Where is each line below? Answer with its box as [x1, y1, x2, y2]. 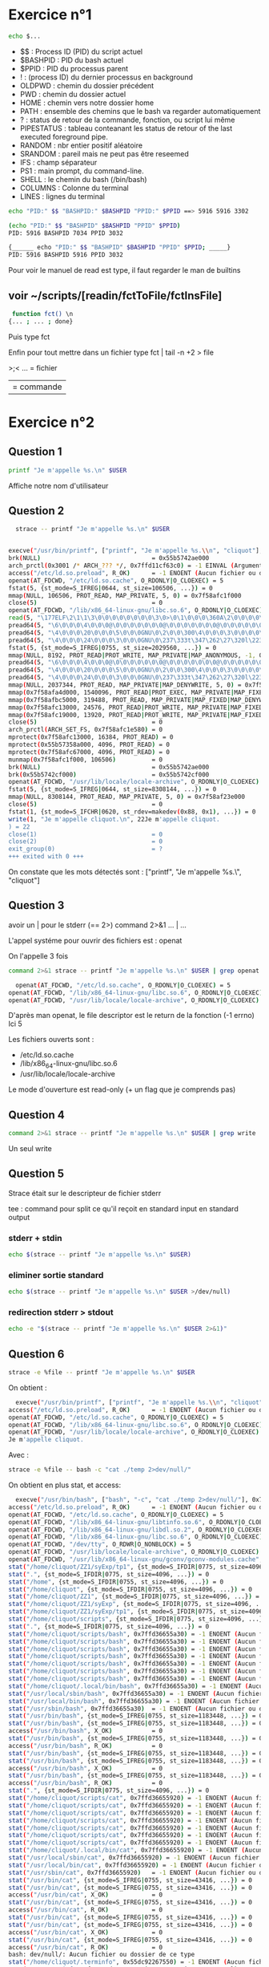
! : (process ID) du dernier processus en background [19, 72, 194, 82]
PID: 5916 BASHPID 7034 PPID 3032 [8, 229, 124, 237]
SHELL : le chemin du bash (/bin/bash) [19, 174, 147, 184]
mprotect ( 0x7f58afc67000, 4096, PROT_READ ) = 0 [8, 748, 171, 756]
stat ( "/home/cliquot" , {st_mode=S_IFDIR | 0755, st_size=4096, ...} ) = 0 [8, 1585, 252, 1593]
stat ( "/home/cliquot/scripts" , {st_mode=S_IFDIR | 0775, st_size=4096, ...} [8, 1615, 263, 1623]
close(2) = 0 [8, 837, 163, 846]
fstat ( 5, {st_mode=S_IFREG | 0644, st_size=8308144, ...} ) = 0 [8, 785, 217, 793]
